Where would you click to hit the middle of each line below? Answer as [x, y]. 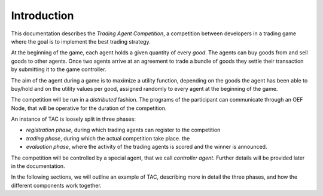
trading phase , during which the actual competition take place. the [108, 138]
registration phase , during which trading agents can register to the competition [123, 130]
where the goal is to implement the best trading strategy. [81, 41]
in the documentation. [38, 166]
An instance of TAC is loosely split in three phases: [73, 119]
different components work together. [56, 185]
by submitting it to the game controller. [59, 69]
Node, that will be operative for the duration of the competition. [89, 108]
